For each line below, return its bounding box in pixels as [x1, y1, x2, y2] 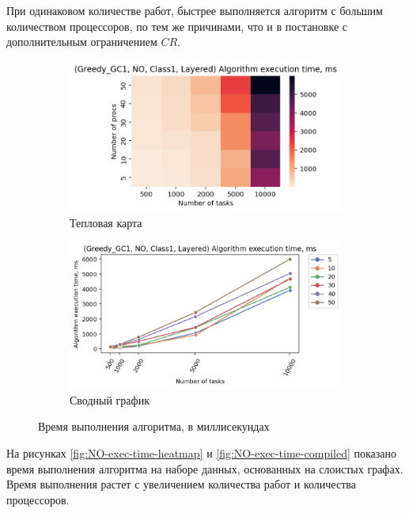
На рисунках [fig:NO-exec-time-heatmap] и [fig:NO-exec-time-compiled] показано [6, 445, 397, 462]
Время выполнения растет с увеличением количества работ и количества [6, 476, 356, 492]
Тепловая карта [70, 214, 142, 230]
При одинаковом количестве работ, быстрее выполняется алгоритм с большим [6, 2, 383, 18]
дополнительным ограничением [6, 33, 157, 50]
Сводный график [70, 391, 150, 408]
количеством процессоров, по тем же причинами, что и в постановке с [6, 17, 347, 34]
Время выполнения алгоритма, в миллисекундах [38, 418, 270, 435]
